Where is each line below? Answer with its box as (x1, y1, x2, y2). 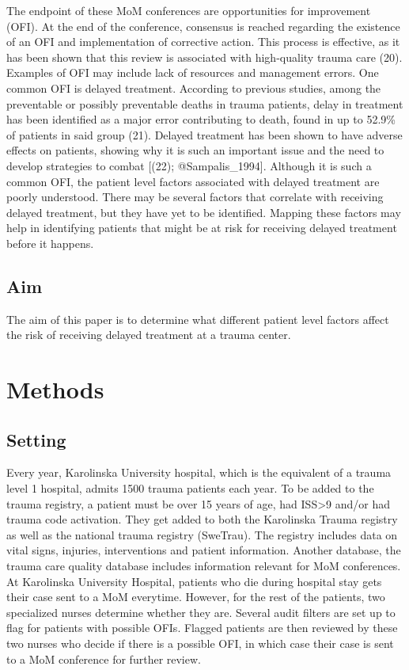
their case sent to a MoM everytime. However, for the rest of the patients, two (6, 588, 385, 605)
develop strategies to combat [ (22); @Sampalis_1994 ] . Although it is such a (6, 157, 372, 173)
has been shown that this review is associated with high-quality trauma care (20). (6, 48, 403, 65)
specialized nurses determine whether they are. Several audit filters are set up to (6, 603, 396, 620)
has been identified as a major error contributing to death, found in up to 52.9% (6, 111, 396, 128)
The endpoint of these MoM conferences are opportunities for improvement (6, 2, 371, 18)
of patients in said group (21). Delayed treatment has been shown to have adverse (6, 126, 403, 143)
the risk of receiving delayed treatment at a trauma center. (6, 326, 291, 343)
